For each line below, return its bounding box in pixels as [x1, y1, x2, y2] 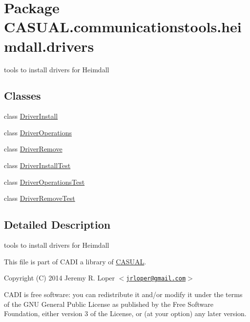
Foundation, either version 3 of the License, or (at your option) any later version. [4, 308, 247, 319]
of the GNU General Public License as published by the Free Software [4, 299, 213, 309]
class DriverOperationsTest [4, 176, 85, 187]
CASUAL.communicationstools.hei [4, 17, 242, 37]
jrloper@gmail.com [126, 275, 186, 282]
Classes [4, 88, 41, 103]
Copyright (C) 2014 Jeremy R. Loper [4, 273, 115, 283]
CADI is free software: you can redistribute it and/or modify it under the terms [4, 289, 243, 299]
